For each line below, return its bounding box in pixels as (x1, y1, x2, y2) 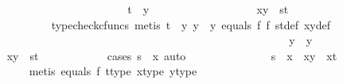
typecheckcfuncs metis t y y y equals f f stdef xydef (51, 16, 330, 32)
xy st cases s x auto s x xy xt (6, 47, 337, 63)
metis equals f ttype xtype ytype (29, 63, 197, 79)
